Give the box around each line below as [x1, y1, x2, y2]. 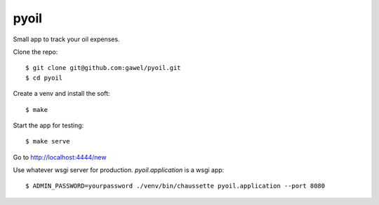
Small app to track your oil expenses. [13, 35, 120, 43]
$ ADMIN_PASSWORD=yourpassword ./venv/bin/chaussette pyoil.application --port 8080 [25, 182, 326, 190]
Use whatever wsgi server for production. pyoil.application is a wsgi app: [13, 166, 225, 174]
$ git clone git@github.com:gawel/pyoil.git [25, 64, 182, 72]
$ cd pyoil [25, 73, 63, 82]
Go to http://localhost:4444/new [13, 153, 107, 161]
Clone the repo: [13, 48, 58, 56]
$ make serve [25, 137, 70, 146]
